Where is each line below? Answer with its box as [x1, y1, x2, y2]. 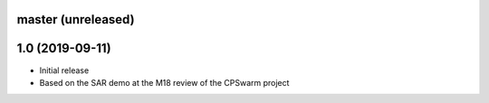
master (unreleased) [16, 12, 135, 27]
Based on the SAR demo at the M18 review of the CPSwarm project [39, 77, 290, 88]
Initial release [39, 64, 90, 76]
